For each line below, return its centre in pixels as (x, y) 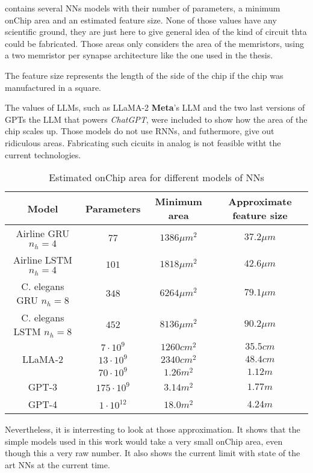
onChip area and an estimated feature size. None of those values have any (141, 20)
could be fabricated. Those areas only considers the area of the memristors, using (154, 43)
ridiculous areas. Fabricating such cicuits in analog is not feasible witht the (143, 142)
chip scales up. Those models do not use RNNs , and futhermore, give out (140, 131)
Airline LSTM (42, 260)
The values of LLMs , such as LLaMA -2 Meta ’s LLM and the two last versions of (155, 107)
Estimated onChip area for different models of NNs (156, 178)
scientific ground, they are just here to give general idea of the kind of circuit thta (156, 32)
